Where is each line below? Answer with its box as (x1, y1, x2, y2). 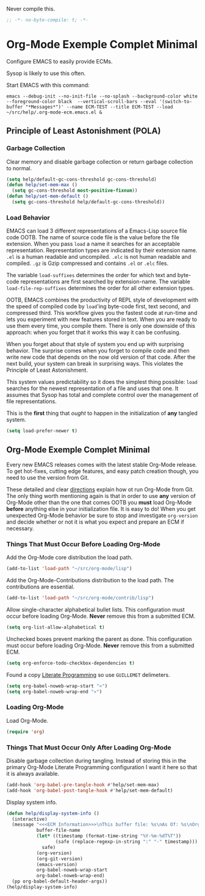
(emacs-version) (36, 861, 78, 867)
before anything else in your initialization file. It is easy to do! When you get (6, 505, 196, 512)
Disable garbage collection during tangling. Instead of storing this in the (6, 757, 187, 764)
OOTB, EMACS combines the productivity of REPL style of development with (6, 296, 199, 304)
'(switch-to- (159, 98, 192, 104)
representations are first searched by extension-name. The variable (20, 278, 190, 286)
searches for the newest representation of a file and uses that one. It (6, 385, 179, 392)
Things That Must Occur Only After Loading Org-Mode (6, 743, 172, 751)
